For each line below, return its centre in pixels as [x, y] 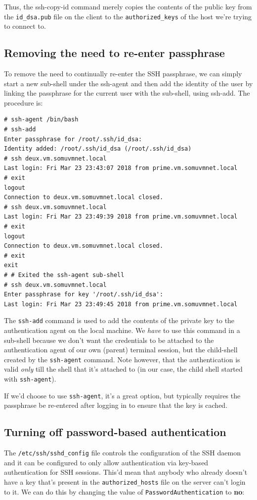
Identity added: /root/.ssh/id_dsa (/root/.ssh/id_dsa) [98, 149]
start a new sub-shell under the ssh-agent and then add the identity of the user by [128, 83]
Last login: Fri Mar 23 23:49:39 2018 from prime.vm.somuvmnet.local [121, 217]
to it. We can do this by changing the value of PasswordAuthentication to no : [124, 491]
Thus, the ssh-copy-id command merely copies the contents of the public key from [128, 6]
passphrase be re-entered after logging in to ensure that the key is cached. [116, 405]
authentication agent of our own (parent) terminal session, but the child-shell [121, 350]
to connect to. [25, 26]
